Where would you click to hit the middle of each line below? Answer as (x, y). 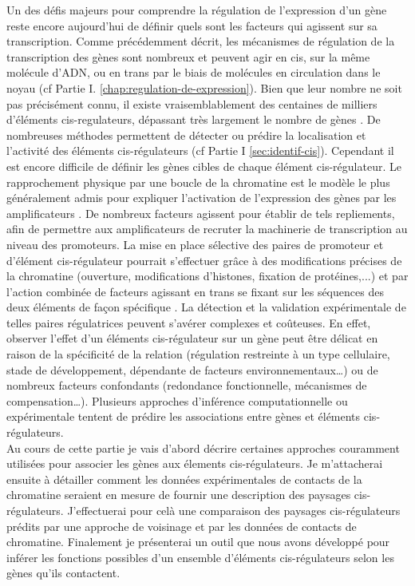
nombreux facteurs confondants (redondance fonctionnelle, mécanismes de (187, 385)
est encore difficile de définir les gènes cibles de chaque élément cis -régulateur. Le (204, 166)
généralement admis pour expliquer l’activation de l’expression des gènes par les (202, 198)
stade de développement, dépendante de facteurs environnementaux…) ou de (192, 369)
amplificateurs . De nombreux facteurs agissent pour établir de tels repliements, (201, 213)
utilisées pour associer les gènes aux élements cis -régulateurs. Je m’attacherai (195, 463)
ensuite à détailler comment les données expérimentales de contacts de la (184, 479)
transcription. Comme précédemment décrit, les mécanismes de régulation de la (201, 41)
